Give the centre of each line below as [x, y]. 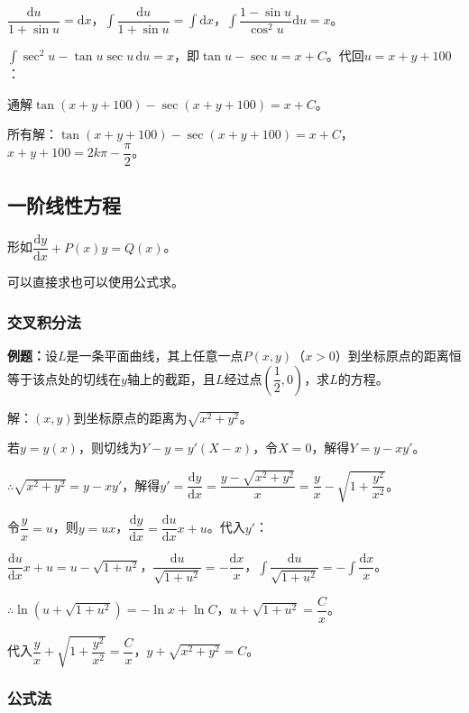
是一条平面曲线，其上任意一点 [155, 355]
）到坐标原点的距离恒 [398, 355]
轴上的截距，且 [171, 378]
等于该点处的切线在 [64, 378]
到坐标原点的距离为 [130, 417]
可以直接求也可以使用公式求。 [96, 282]
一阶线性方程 [64, 205]
